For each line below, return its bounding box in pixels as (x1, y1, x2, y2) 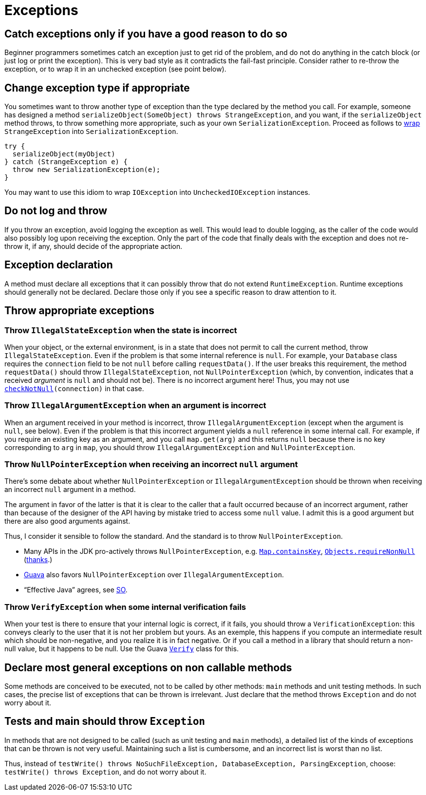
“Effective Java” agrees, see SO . (24, 586, 128, 594)
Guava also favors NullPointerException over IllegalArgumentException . (24, 570, 284, 579)
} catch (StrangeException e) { (4, 158, 128, 166)
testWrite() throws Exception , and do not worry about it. (4, 767, 206, 776)
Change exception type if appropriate (4, 81, 190, 94)
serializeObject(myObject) (12, 150, 115, 158)
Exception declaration (4, 259, 113, 271)
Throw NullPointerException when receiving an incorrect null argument (4, 459, 298, 470)
